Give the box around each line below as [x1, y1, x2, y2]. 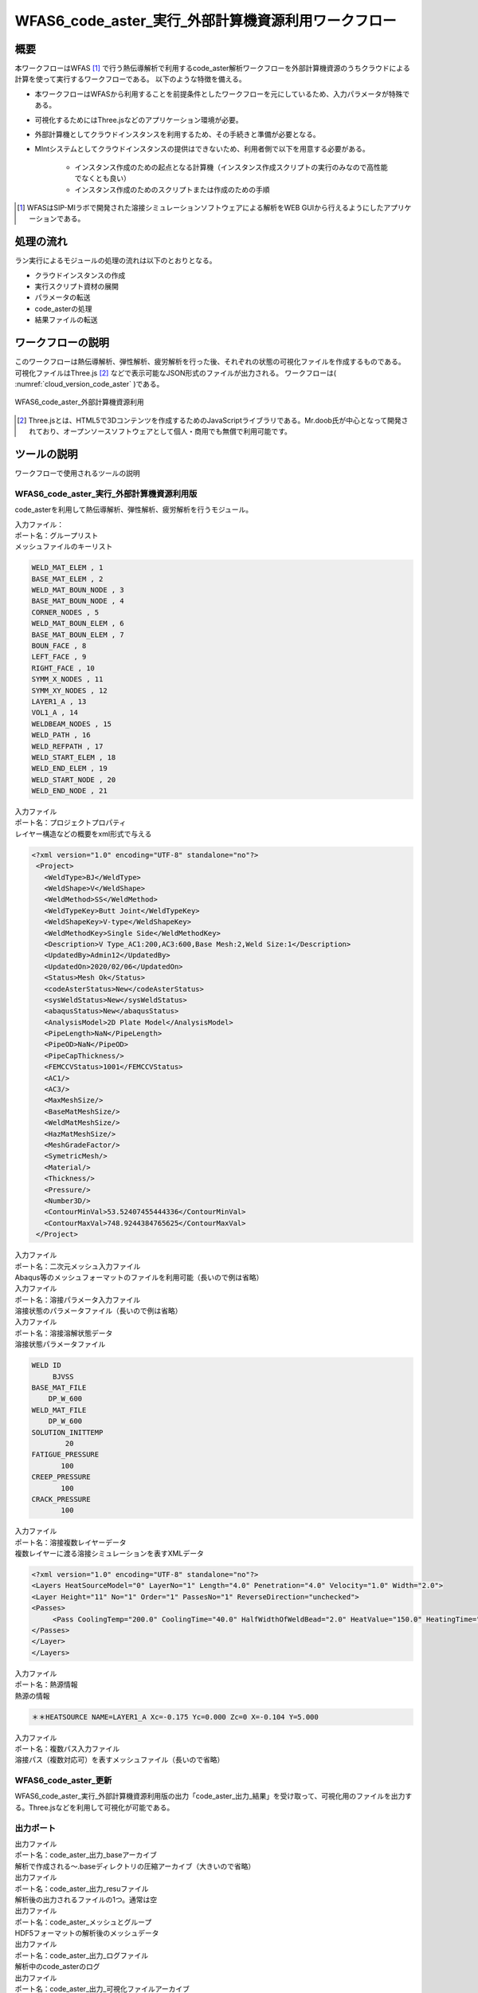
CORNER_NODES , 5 [31, 607, 100, 617]
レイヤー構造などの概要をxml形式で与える [14, 829, 152, 839]
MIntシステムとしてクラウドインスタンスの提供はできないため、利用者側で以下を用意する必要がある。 [34, 144, 370, 154]
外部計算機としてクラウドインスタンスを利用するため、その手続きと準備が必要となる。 [34, 130, 320, 140]
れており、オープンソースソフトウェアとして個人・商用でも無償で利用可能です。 [29, 427, 292, 436]
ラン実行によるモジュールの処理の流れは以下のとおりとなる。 [14, 256, 217, 265]
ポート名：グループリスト [14, 530, 99, 540]
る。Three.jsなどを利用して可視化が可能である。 [14, 1802, 174, 1812]
